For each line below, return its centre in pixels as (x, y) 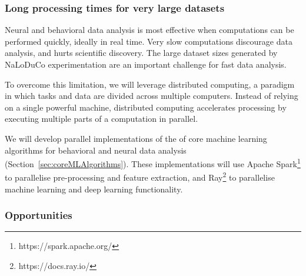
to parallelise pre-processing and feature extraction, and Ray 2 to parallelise (140, 177)
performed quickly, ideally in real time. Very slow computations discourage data (149, 41)
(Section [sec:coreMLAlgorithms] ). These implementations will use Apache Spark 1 (153, 163)
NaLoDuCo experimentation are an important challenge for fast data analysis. (146, 64)
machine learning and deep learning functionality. (94, 189)
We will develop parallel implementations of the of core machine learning (136, 138)
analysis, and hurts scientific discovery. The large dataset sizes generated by (141, 53)
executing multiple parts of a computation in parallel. (102, 119)
